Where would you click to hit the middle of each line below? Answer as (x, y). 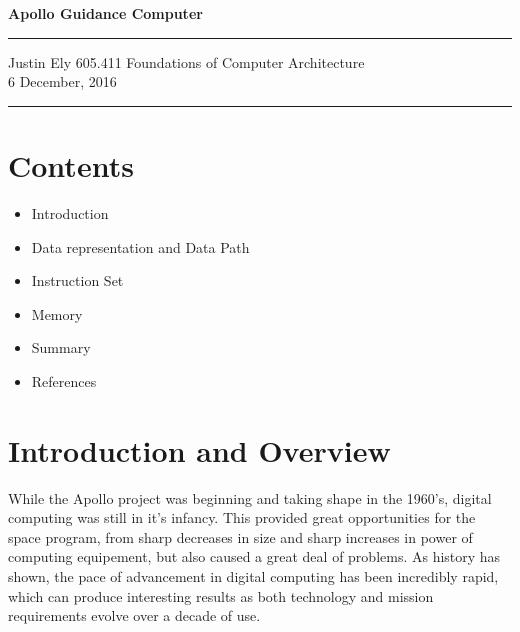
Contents (71, 164)
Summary (61, 347)
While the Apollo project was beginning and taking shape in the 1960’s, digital (250, 497)
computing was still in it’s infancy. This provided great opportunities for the (242, 517)
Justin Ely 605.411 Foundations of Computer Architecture (186, 61)
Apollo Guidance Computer (105, 13)
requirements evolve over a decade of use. (134, 615)
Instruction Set (77, 280)
